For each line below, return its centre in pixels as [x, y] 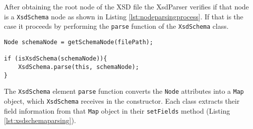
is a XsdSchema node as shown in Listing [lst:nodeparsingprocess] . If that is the [124, 16]
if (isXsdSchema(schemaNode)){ [56, 59]
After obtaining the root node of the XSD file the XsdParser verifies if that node [126, 6]
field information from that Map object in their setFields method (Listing [117, 110]
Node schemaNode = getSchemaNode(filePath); [79, 42]
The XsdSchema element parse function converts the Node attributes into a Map [124, 91]
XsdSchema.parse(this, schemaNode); [79, 67]
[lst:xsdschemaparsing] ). [40, 120]
